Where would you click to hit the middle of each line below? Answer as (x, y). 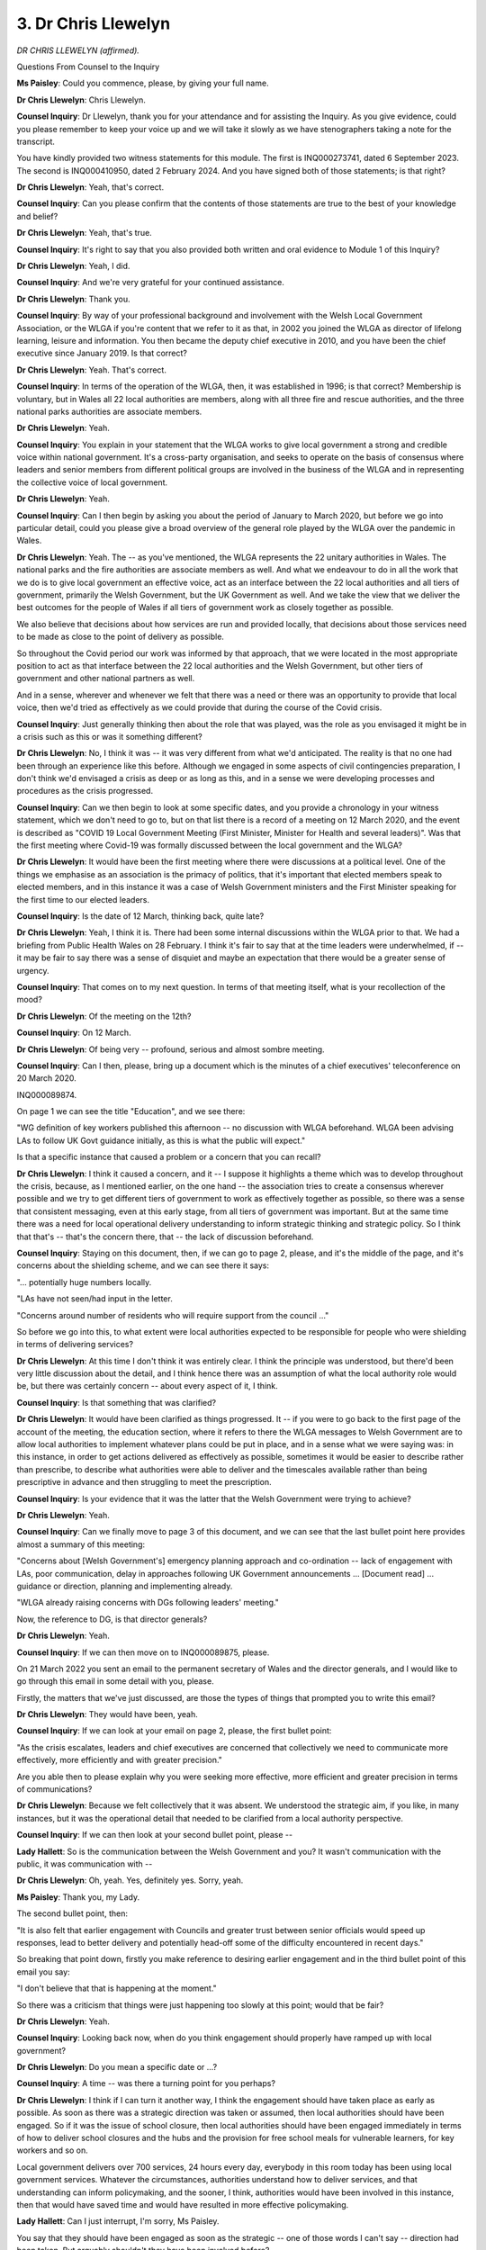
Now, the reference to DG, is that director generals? (112, 1619)
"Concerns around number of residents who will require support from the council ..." (173, 1315)
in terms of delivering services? (75, 1345)
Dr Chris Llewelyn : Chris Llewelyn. (81, 100)
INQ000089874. (47, 1094)
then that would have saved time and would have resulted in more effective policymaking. (183, 2204)
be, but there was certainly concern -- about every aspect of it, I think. (147, 1386)
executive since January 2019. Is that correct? (102, 353)
